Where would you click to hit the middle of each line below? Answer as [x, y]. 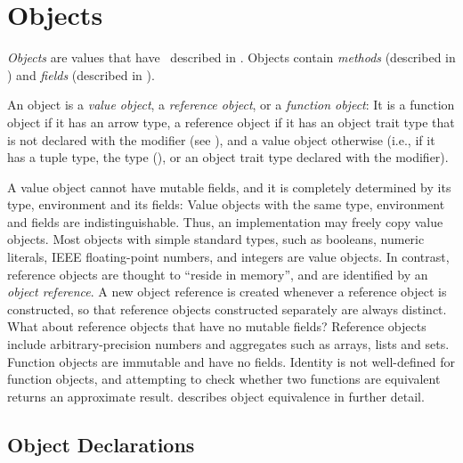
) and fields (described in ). [81, 74]
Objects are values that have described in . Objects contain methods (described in [231, 57]
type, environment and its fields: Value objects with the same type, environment [226, 204]
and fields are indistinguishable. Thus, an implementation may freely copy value [225, 221]
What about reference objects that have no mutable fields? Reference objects [217, 326]
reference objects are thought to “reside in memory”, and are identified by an [218, 274]
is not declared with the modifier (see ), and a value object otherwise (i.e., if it [221, 139]
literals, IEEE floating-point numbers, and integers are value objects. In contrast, [228, 257]
